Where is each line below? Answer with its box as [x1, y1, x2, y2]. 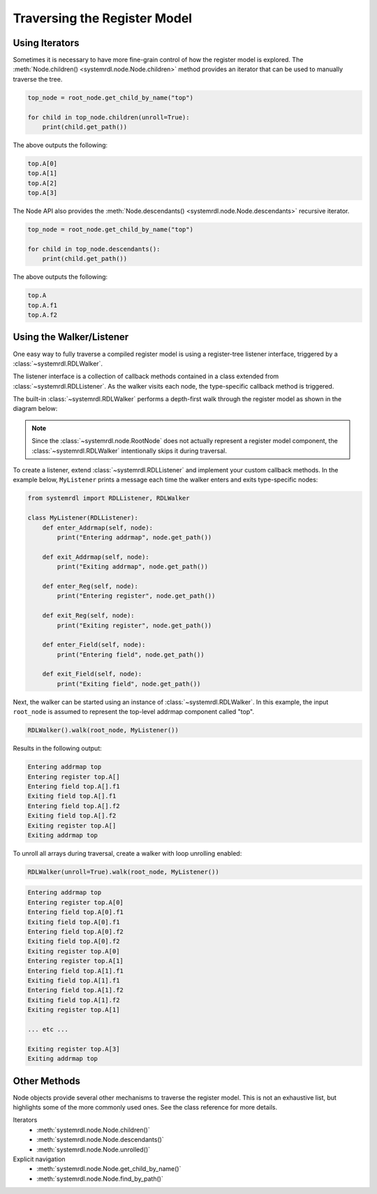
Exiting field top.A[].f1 [27, 792, 117, 800]
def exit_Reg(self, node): [42, 611, 135, 620]
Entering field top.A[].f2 [27, 802, 120, 809]
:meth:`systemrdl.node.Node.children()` [36, 1126, 150, 1134]
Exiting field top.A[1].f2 [27, 996, 120, 1004]
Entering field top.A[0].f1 [27, 908, 124, 916]
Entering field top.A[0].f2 [27, 928, 124, 936]
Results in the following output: [13, 744, 103, 753]
